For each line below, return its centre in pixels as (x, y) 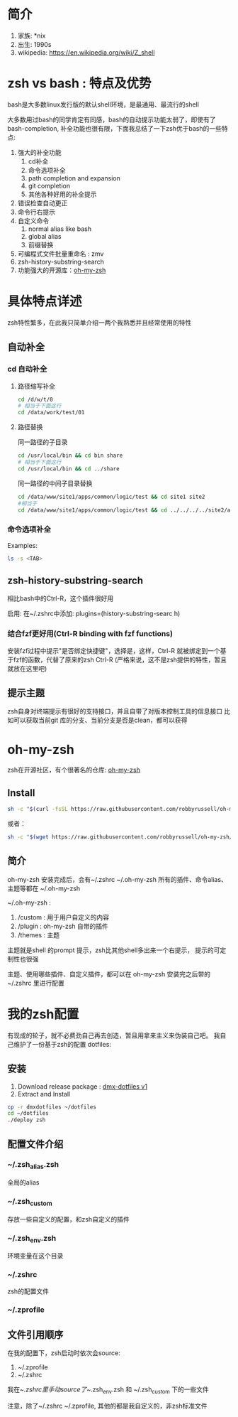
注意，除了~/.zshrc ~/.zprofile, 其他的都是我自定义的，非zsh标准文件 (107, 1406)
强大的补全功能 (39, 152)
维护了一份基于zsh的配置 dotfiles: (62, 1044)
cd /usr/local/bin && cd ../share (68, 469)
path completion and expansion (74, 178)
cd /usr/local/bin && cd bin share (70, 456)
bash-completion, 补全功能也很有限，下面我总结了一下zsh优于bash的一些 (114, 128)
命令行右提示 (36, 212)
